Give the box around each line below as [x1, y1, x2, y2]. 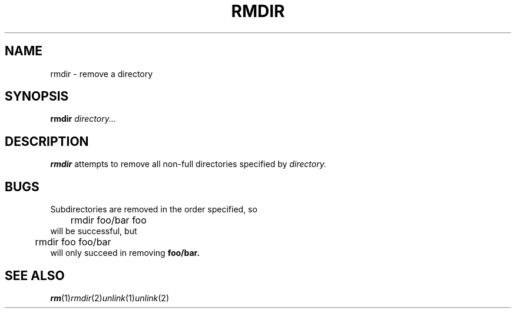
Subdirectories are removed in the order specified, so [50, 204, 257, 215]
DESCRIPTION [5, 134, 89, 149]
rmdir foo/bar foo [70, 214, 147, 227]
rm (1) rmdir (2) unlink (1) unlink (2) [50, 292, 170, 303]
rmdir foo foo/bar [35, 236, 111, 248]
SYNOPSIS [5, 89, 69, 104]
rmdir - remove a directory [50, 68, 153, 79]
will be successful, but [50, 226, 137, 237]
